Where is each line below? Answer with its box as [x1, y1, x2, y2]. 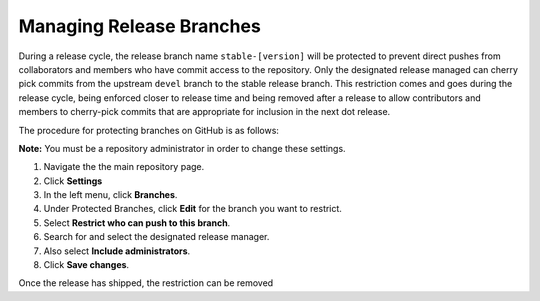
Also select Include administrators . [43, 245, 191, 257]
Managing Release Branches [18, 15, 262, 37]
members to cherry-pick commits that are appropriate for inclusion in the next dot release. [18, 106, 391, 118]
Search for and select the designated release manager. [43, 231, 270, 243]
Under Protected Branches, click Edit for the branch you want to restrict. [43, 203, 342, 215]
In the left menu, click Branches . [43, 189, 178, 201]
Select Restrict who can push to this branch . [43, 216, 231, 229]
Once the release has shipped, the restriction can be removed [18, 277, 274, 289]
